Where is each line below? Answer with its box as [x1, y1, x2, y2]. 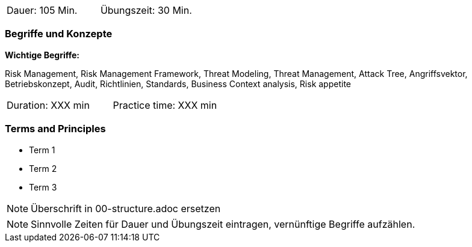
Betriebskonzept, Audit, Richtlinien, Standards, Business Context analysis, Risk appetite [5, 78, 351, 89]
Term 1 [29, 144, 55, 155]
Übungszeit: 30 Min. [100, 4, 192, 16]
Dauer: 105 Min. [7, 4, 78, 16]
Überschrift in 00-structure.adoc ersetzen [31, 202, 221, 215]
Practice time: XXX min [113, 99, 217, 111]
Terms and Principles [5, 123, 106, 135]
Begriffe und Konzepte [5, 28, 113, 40]
